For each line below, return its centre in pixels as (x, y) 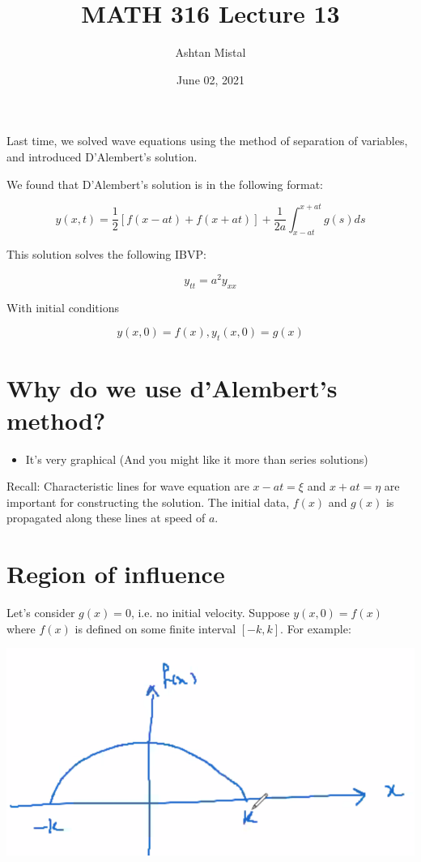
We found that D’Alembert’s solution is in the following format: (165, 184)
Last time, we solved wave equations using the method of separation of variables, (207, 141)
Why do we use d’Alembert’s (172, 388)
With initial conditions (63, 307)
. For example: (316, 628)
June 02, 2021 (210, 79)
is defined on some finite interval (155, 628)
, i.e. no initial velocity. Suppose (210, 613)
